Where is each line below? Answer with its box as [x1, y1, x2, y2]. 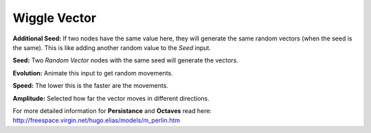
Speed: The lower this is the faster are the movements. [12, 82, 168, 90]
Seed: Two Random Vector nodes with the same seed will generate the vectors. [12, 56, 238, 64]
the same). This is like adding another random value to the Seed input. [12, 43, 211, 51]
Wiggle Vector [12, 10, 96, 25]
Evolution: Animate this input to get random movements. [12, 69, 173, 77]
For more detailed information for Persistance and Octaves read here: [12, 106, 212, 114]
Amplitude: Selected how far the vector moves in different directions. [12, 94, 210, 102]
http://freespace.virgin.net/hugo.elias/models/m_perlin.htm [12, 117, 181, 125]
